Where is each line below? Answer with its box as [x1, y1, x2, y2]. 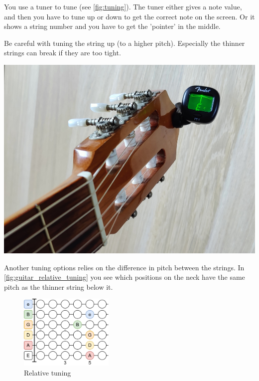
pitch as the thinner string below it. [4, 281, 113, 292]
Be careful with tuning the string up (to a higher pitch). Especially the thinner [4, 37, 245, 48]
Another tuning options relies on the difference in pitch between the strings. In [4, 262, 245, 272]
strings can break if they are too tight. [4, 47, 121, 58]
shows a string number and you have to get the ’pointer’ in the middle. [4, 21, 221, 31]
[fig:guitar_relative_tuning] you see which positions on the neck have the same [4, 272, 245, 282]
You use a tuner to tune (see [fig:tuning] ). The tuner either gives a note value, [4, 1, 242, 11]
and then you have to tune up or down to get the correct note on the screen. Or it [4, 11, 255, 21]
